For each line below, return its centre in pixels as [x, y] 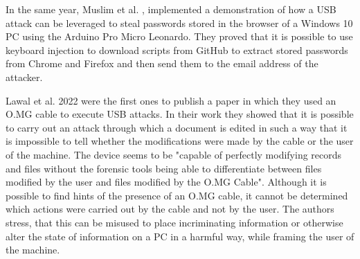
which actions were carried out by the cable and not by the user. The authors [170, 209]
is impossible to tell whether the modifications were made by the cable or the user [180, 141]
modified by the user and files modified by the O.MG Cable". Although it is [166, 182]
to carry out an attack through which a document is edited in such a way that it [177, 127]
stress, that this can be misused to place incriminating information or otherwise [174, 222]
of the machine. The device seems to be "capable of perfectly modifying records [174, 154]
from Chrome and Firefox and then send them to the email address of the [162, 63]
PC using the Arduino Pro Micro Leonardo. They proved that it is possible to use [179, 36]
